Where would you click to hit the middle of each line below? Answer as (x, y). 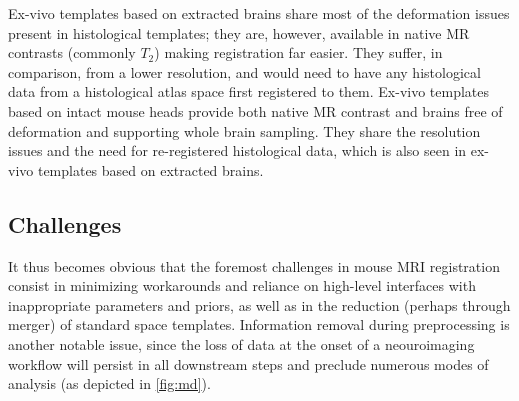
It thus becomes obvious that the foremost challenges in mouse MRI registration (254, 265)
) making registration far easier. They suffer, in (298, 52)
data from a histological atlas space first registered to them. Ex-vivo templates (249, 91)
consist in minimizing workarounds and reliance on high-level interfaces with (242, 285)
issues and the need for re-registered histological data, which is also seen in (237, 150)
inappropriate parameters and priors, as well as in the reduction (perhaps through (259, 304)
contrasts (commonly (72, 52)
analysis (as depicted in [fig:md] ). (109, 383)
